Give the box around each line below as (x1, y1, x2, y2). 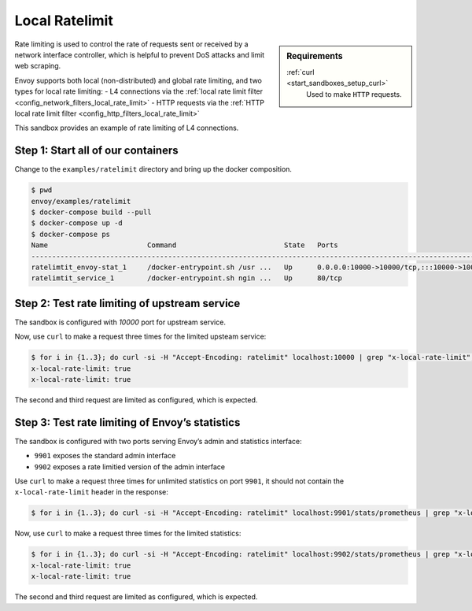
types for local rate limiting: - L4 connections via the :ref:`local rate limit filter (14, 87, 264, 96)
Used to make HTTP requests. (306, 89, 402, 98)
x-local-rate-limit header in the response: (14, 487, 169, 497)
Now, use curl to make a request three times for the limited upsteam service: (14, 331, 267, 342)
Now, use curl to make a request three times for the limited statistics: (14, 528, 242, 539)
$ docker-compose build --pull (31, 207, 153, 217)
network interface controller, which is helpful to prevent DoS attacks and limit (14, 50, 265, 59)
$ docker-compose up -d (31, 219, 124, 228)
